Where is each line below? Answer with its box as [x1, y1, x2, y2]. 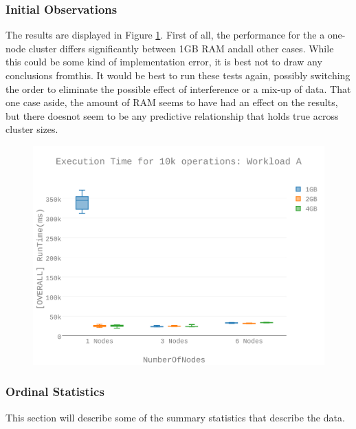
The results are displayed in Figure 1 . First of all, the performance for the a [5, 28, 325, 42]
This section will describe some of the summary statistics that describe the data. [5, 410, 345, 424]
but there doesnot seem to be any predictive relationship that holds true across [5, 108, 339, 123]
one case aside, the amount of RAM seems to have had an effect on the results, [5, 95, 338, 109]
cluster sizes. [5, 122, 58, 136]
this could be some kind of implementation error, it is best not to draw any [5, 54, 322, 69]
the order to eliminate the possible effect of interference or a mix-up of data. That [5, 81, 351, 96]
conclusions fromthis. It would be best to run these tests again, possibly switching [5, 68, 351, 82]
